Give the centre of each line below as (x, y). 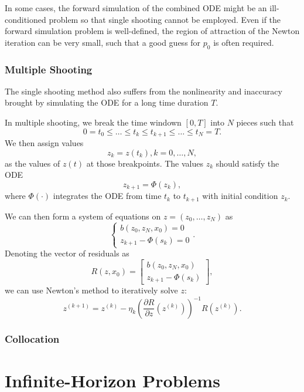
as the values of (33, 163)
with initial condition (240, 196)
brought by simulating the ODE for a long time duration (107, 102)
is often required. (244, 42)
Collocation (32, 339)
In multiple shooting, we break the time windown (93, 122)
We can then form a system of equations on (83, 216)
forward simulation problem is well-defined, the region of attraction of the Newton (152, 31)
